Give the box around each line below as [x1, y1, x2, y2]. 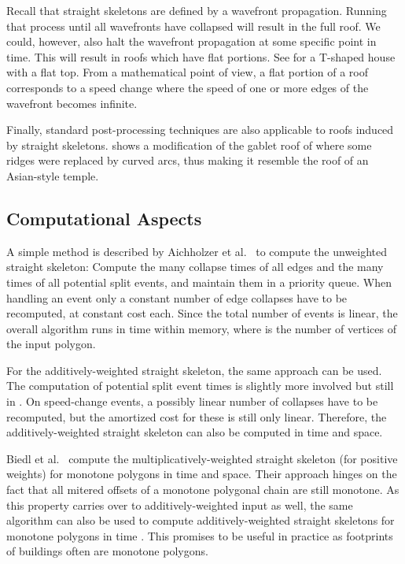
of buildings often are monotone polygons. [6, 543, 208, 559]
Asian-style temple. [6, 167, 99, 184]
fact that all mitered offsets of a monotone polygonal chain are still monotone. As [6, 481, 399, 498]
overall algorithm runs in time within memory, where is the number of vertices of [6, 320, 396, 336]
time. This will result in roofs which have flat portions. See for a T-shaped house [6, 48, 396, 65]
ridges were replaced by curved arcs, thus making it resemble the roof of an [6, 152, 369, 169]
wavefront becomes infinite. [6, 95, 138, 111]
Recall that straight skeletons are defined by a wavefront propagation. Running [6, 2, 387, 18]
